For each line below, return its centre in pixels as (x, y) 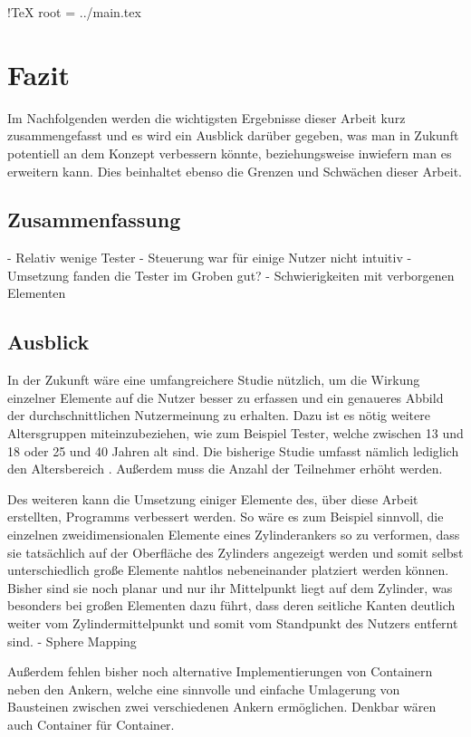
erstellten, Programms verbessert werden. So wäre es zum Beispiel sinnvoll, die (226, 517)
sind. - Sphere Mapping (72, 641)
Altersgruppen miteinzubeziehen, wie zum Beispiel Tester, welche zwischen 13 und (235, 433)
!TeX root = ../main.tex (74, 12)
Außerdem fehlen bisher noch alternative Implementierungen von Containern (220, 671)
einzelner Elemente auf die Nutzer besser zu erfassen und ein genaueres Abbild (226, 397)
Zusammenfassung (94, 220)
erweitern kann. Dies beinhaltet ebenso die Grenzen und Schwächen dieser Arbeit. (235, 171)
